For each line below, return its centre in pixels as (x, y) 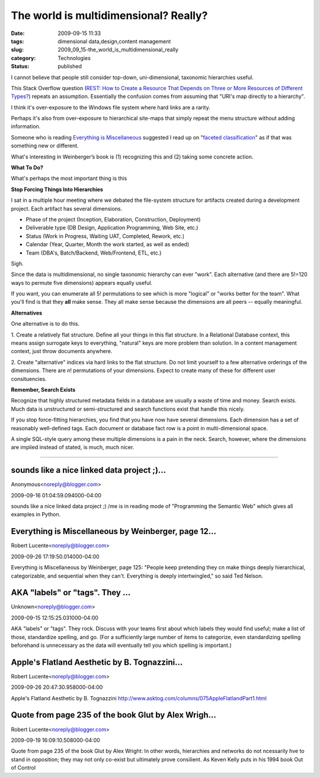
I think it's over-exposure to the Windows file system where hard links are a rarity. (111, 107)
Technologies (74, 58)
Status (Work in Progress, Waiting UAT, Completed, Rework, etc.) (105, 236)
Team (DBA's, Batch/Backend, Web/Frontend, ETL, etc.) (94, 253)
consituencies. (29, 379)
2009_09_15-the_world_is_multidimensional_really (118, 50)
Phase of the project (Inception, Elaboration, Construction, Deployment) (113, 219)
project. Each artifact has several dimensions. (67, 208)
